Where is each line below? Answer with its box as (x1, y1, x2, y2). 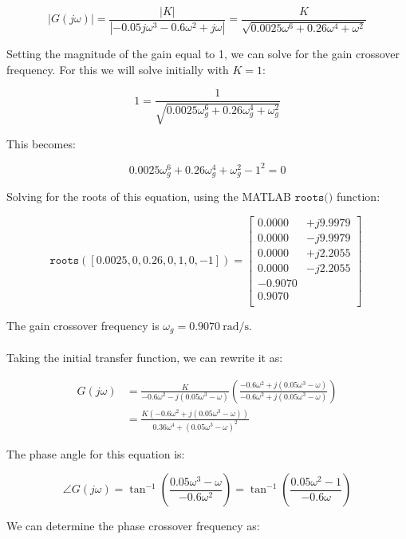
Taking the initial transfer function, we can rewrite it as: (6, 348, 283, 365)
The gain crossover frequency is (6, 317, 160, 333)
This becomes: (6, 135, 76, 151)
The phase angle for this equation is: (6, 445, 185, 462)
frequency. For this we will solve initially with (6, 61, 229, 77)
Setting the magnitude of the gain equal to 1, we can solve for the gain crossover (6, 45, 400, 61)
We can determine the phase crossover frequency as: (6, 517, 260, 534)
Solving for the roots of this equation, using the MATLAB (6, 188, 291, 205)
